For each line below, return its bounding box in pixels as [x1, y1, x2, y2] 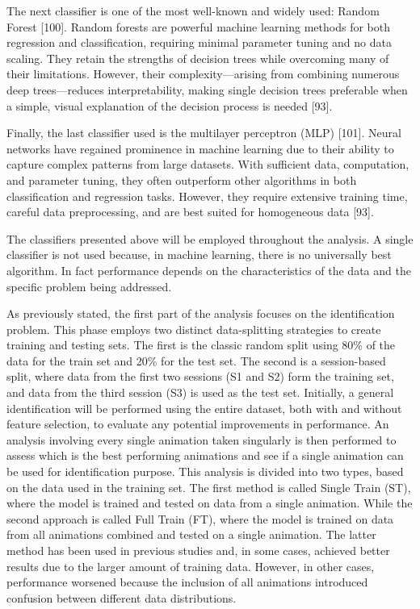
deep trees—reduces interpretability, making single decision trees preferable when [6, 81, 408, 98]
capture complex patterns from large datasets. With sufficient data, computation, [6, 156, 409, 173]
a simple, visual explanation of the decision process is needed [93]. [6, 97, 333, 114]
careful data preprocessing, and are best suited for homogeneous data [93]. [6, 203, 374, 220]
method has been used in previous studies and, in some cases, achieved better [6, 542, 390, 558]
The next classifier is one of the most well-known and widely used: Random [6, 2, 380, 19]
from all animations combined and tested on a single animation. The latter [6, 526, 376, 543]
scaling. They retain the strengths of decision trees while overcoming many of [6, 49, 389, 66]
